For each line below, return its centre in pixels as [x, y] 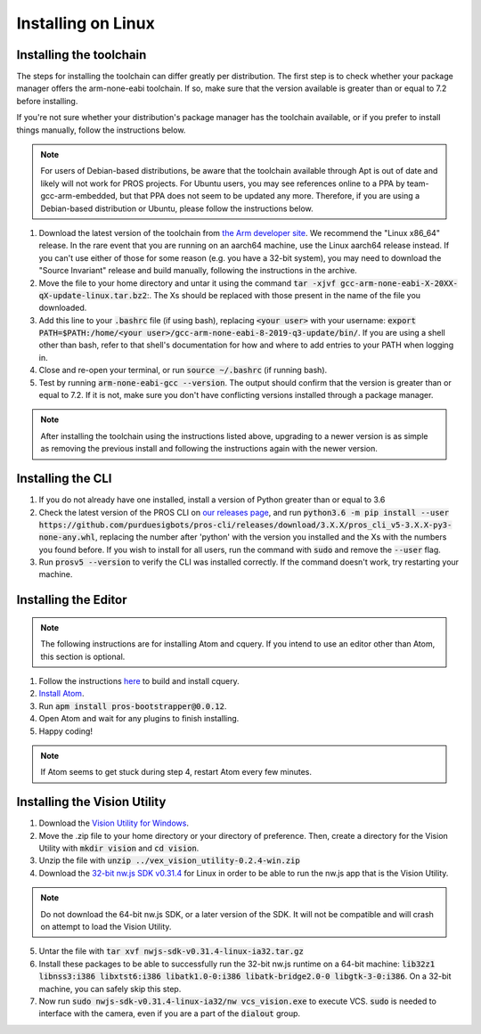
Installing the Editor [72, 600]
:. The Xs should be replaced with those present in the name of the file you [284, 295]
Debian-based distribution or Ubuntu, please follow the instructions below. [177, 208]
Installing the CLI [64, 479]
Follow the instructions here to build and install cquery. [139, 681]
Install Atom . [61, 694]
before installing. [47, 101]
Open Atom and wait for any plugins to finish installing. [139, 719]
